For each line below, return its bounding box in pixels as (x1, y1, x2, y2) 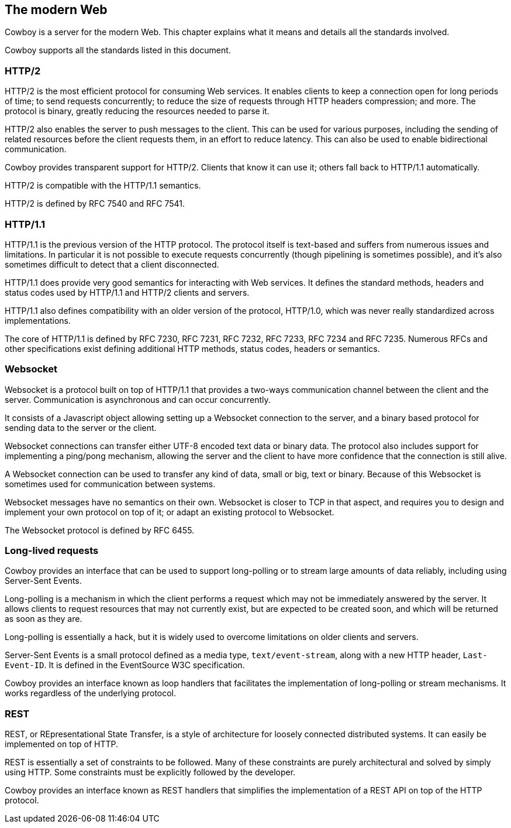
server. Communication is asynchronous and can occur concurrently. (5, 394, 271, 405)
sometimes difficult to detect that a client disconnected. (5, 259, 219, 269)
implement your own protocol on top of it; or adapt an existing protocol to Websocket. (5, 507, 334, 517)
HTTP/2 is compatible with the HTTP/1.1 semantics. (5, 180, 201, 191)
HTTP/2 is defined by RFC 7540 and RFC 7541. (5, 199, 185, 209)
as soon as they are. (5, 614, 82, 624)
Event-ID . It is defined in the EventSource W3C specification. (5, 660, 245, 670)
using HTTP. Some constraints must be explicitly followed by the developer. (5, 767, 296, 778)
